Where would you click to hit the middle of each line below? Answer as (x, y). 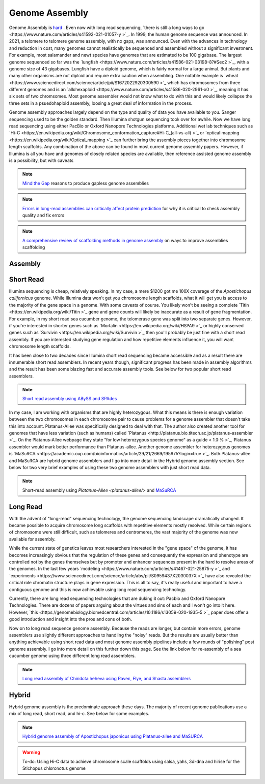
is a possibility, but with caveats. (42, 160)
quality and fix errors (43, 215)
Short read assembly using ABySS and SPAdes (70, 399)
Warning (31, 753)
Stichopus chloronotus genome (54, 768)
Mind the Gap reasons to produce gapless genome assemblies (86, 183)
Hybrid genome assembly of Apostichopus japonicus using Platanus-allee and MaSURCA (113, 736)
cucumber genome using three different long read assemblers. (72, 656)
